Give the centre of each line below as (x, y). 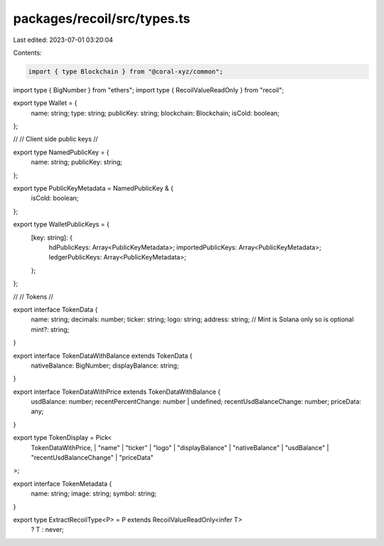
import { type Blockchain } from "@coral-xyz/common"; (126, 71)
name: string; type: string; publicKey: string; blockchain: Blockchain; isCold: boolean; (155, 113)
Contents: (27, 53)
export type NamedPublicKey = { (61, 152)
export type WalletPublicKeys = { (62, 225)
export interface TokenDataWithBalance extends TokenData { (103, 355)
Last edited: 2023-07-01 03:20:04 (63, 40)
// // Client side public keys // (56, 139)
